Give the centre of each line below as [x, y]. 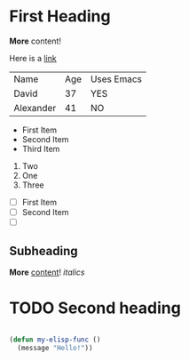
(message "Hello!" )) [55, 348]
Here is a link [33, 58]
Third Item [41, 148]
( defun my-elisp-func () [55, 340]
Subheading [43, 251]
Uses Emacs [116, 79]
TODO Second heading [95, 308]
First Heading [60, 16]
